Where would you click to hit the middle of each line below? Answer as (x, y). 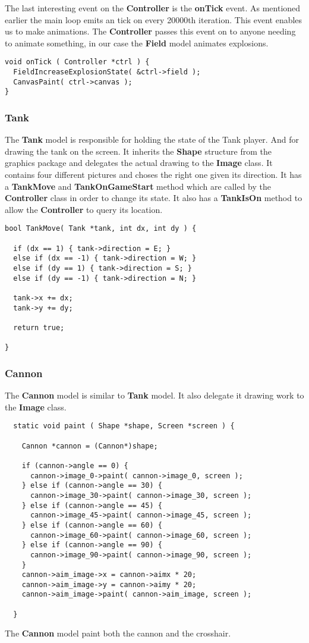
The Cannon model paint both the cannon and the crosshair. (118, 633)
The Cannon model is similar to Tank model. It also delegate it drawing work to (154, 395)
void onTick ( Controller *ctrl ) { (77, 62)
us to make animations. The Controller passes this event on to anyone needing (150, 31)
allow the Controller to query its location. (84, 209)
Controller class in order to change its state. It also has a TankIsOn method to (154, 198)
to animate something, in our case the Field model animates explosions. (137, 43)
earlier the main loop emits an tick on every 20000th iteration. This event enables (154, 19)
